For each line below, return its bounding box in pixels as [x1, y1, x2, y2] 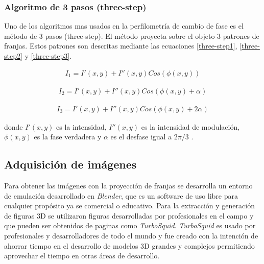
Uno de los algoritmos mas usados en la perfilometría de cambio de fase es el [4, 20, 244, 31]
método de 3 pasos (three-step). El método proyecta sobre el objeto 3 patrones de [4, 30, 259, 41]
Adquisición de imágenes [4, 156, 137, 172]
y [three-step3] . [25, 51, 72, 61]
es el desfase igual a [110, 131, 172, 142]
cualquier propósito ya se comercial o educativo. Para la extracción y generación [4, 200, 255, 211]
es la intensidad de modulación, [141, 121, 240, 132]
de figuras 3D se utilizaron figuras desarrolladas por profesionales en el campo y [4, 210, 254, 221]
